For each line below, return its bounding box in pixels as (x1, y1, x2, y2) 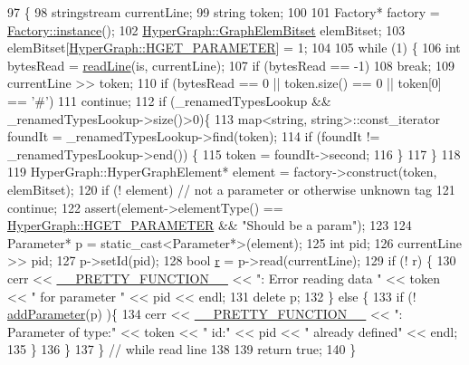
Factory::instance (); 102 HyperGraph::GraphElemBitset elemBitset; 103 (7, 20, 406, 39)
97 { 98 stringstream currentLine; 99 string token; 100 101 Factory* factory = (7, 3, 440, 21)
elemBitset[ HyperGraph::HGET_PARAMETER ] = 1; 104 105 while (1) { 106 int (7, 38, 461, 57)
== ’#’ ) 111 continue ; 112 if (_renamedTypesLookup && (7, 91, 331, 110)
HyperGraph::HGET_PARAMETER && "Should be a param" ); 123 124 (7, 216, 412, 235)
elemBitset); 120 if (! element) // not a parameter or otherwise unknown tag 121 (7, 179, 455, 198)
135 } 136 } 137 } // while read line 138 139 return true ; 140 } (7, 340, 357, 359)
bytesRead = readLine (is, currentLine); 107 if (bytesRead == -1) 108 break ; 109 (7, 55, 455, 74)
